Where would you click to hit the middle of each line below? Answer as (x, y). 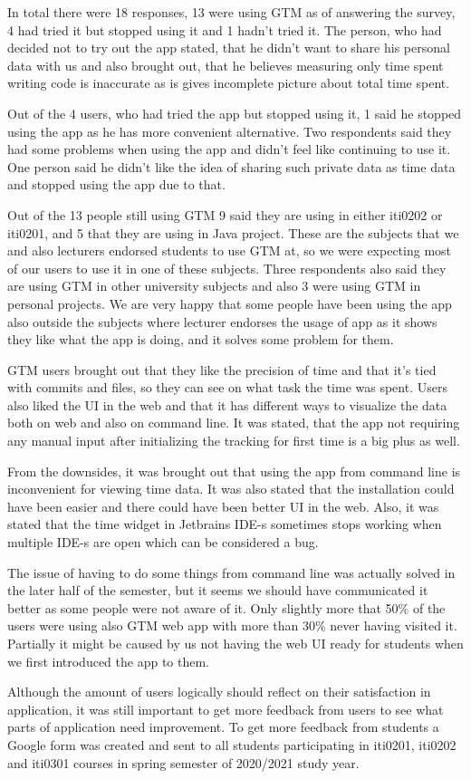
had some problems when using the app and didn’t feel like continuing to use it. (229, 149)
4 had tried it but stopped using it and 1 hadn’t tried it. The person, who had (225, 29)
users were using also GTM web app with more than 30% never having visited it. (232, 625)
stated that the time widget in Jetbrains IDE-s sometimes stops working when (225, 524)
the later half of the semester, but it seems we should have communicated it (218, 590)
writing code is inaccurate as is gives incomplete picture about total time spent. (229, 83)
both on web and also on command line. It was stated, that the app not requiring (234, 423)
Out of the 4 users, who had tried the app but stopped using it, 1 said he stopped (235, 113)
